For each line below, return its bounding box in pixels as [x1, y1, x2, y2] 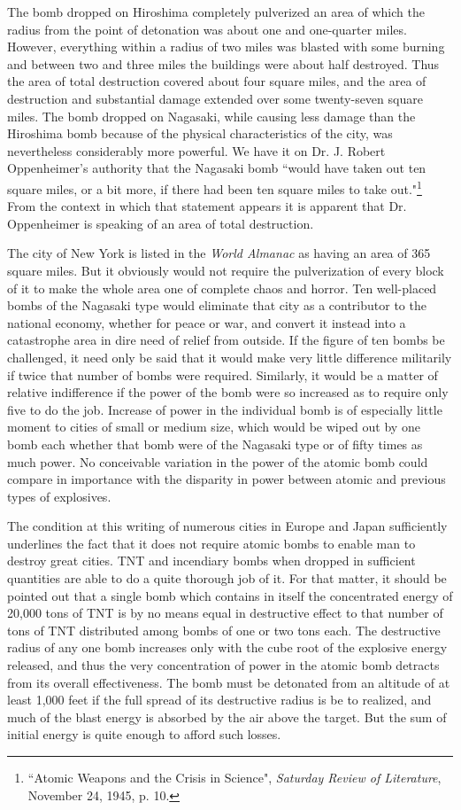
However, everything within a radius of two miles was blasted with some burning [7, 37, 445, 56]
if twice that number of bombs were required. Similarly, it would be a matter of [7, 365, 438, 384]
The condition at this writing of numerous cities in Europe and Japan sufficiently [7, 517, 448, 535]
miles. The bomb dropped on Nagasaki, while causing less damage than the [7, 106, 416, 125]
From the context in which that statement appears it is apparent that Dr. [7, 197, 407, 215]
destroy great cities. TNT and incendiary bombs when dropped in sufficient [7, 551, 416, 570]
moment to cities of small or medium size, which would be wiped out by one [7, 417, 420, 436]
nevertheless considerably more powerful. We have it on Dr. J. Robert [7, 141, 386, 160]
